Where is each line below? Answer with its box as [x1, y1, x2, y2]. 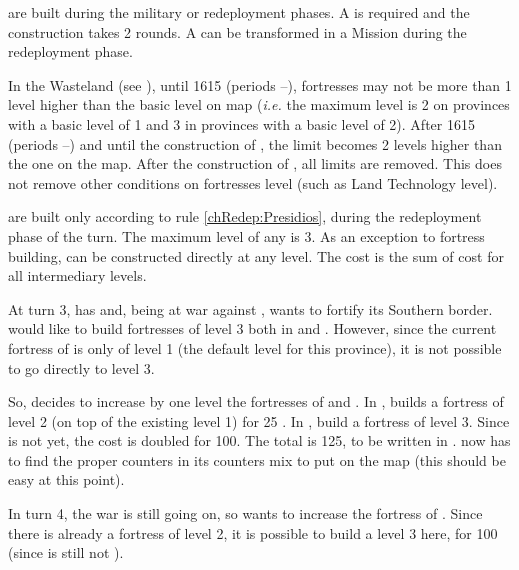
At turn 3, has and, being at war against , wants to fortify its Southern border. [8, 298, 493, 319]
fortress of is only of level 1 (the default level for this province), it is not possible [8, 337, 502, 358]
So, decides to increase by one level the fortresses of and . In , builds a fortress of [8, 391, 504, 412]
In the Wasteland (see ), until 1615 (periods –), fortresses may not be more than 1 [8, 74, 512, 95]
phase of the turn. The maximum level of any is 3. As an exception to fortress [8, 225, 485, 246]
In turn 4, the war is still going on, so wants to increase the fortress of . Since [8, 503, 483, 524]
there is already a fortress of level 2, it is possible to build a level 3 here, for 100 [8, 522, 498, 543]
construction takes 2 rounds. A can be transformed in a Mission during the [8, 21, 467, 42]
